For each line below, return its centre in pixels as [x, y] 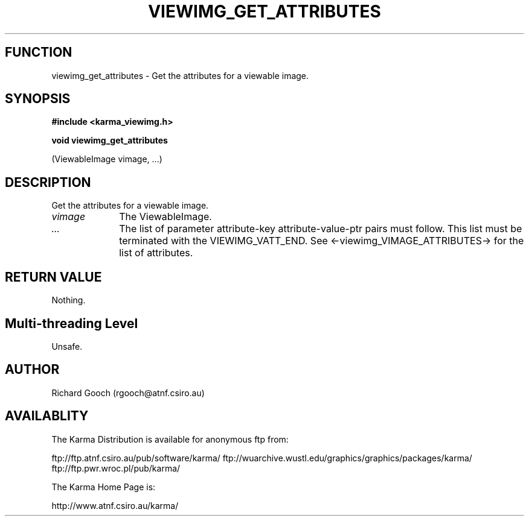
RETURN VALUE [53, 277]
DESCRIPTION [48, 182]
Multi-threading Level [72, 323]
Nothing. [69, 300]
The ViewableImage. [165, 217]
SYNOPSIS [38, 99]
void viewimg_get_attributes [110, 141]
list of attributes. [156, 253]
